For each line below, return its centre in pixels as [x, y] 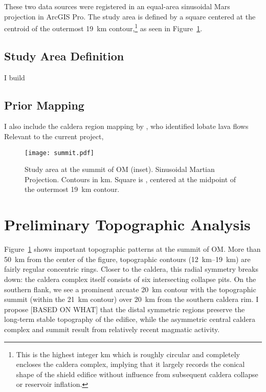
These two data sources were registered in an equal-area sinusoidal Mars [117, 6]
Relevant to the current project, [54, 136]
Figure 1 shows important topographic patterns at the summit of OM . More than [132, 249]
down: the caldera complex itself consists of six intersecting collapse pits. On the [130, 279]
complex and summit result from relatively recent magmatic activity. [112, 329]
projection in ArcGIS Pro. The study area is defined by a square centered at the [130, 16]
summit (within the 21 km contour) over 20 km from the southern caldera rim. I [131, 299]
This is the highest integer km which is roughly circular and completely [128, 354]
